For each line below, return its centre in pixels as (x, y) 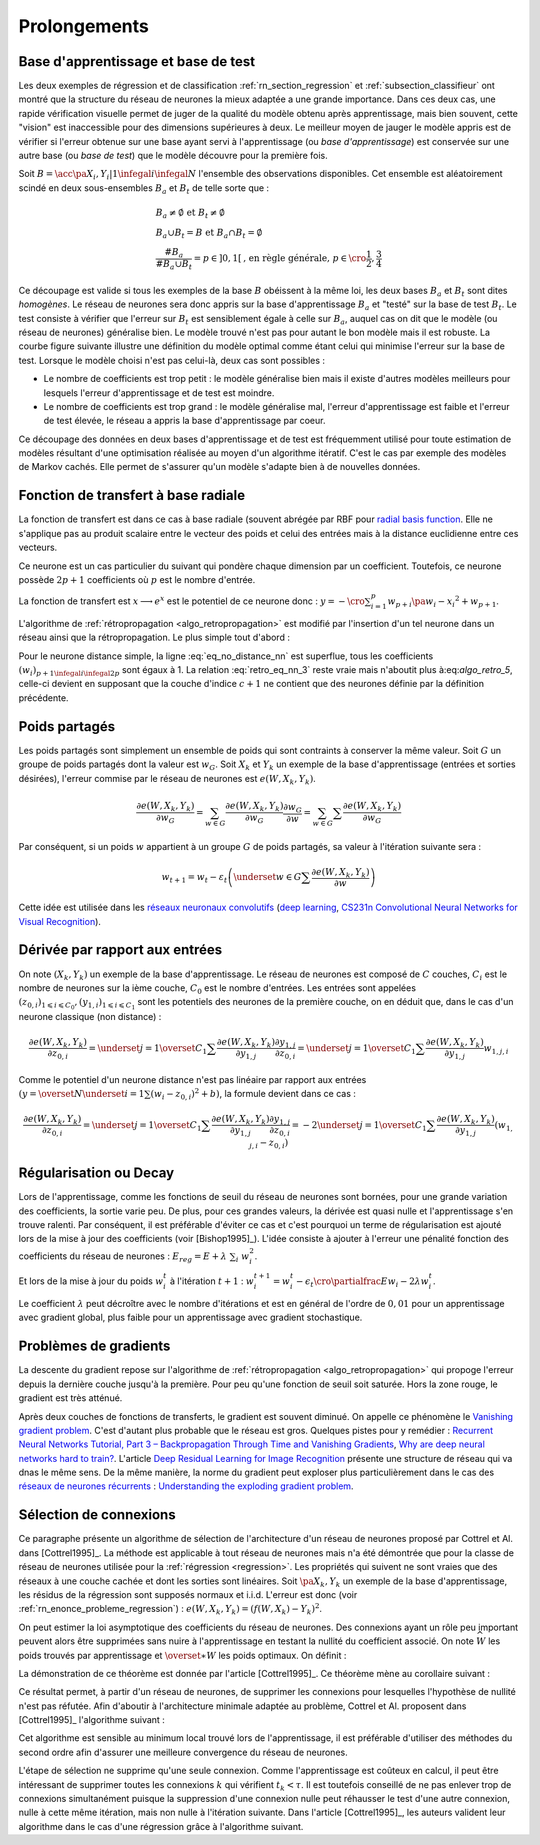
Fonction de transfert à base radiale (131, 495)
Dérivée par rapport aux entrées (120, 950)
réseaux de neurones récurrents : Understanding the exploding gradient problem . (186, 1486)
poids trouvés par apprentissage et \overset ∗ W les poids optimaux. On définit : (182, 1655)
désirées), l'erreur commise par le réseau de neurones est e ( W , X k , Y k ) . (167, 779)
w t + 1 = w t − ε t (194, 878)
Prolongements (83, 26)
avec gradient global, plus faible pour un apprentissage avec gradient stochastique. (190, 1317)
